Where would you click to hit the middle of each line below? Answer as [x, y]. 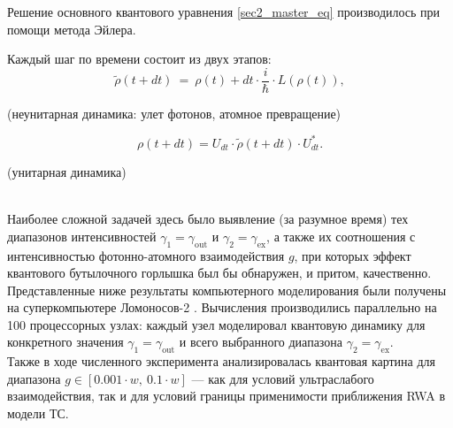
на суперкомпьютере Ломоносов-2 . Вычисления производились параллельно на [222, 307]
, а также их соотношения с [341, 236]
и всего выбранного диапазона [261, 342]
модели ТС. [38, 413]
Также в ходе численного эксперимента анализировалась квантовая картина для [222, 361]
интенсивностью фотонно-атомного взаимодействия [146, 255]
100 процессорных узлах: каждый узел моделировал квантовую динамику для [216, 324]
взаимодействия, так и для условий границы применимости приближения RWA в [226, 396]
